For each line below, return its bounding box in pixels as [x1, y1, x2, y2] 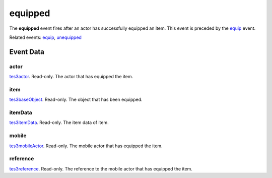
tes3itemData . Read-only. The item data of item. [9, 120, 109, 126]
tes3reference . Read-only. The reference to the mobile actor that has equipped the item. [9, 165, 192, 171]
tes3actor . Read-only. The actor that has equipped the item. [9, 74, 133, 80]
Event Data [9, 47, 45, 56]
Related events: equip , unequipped [9, 34, 82, 40]
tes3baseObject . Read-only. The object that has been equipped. [9, 96, 143, 103]
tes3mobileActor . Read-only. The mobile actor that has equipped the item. [9, 143, 163, 149]
